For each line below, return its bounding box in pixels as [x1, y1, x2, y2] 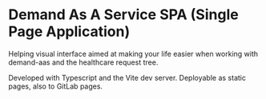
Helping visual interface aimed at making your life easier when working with [8, 49, 259, 58]
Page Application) [8, 22, 131, 41]
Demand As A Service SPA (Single [8, 6, 239, 24]
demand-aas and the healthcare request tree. [8, 57, 159, 67]
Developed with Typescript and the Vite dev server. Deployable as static [8, 73, 247, 82]
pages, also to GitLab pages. [8, 81, 103, 91]
